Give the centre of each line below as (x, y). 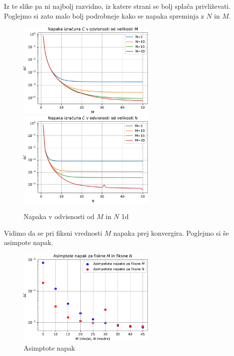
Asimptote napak (49, 347)
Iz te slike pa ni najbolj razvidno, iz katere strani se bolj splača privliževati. (117, 6)
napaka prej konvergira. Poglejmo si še (171, 233)
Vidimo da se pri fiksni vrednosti (53, 233)
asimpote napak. (29, 242)
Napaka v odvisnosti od (59, 216)
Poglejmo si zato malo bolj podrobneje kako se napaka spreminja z (104, 15)
